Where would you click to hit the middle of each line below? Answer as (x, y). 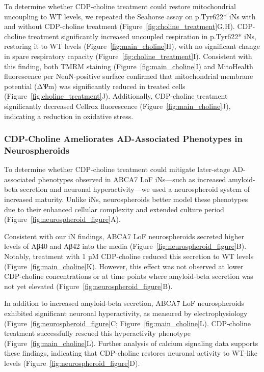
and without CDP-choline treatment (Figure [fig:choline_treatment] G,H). (120, 26)
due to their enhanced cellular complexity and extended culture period (114, 209)
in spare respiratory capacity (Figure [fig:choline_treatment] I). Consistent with (128, 56)
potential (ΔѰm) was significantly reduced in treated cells (95, 86)
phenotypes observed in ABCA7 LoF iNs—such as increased (132, 179)
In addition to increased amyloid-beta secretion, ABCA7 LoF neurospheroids (124, 303)
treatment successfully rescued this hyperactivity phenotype (98, 333)
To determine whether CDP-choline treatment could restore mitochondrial (120, 6)
